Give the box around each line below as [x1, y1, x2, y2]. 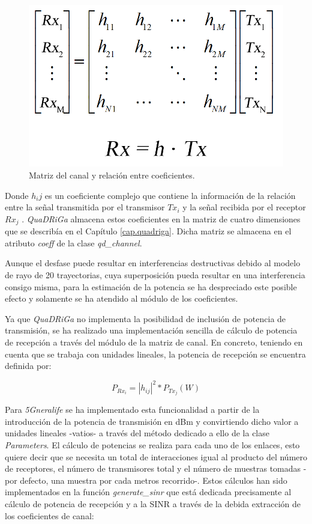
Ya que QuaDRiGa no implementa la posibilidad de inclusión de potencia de [5, 312, 286, 324]
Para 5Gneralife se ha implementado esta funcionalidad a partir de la [5, 403, 260, 416]
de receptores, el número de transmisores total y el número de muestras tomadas [5, 462, 301, 475]
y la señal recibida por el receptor [182, 201, 306, 213]
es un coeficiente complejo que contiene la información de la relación [44, 189, 296, 201]
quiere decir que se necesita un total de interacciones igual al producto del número [5, 450, 308, 463]
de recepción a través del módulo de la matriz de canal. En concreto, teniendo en [5, 335, 303, 348]
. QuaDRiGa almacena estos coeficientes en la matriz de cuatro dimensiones [22, 212, 301, 225]
